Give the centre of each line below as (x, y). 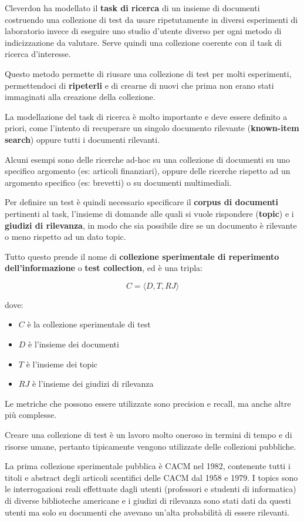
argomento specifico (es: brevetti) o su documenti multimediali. (118, 182)
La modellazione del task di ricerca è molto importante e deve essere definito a (146, 116)
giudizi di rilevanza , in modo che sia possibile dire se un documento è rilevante (151, 225)
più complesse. (31, 415)
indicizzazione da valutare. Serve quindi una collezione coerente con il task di (143, 42)
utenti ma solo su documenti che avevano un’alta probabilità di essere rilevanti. (147, 512)
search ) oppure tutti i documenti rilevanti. (82, 139)
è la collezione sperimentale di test (89, 324)
